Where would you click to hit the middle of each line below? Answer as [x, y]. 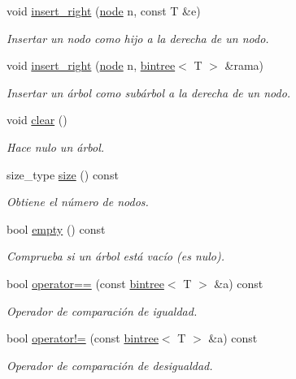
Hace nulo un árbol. [56, 146]
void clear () [37, 120]
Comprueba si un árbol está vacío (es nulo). [116, 256]
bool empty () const [56, 228]
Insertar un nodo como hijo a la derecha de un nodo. [138, 38]
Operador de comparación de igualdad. [102, 310]
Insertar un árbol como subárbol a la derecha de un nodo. [149, 92]
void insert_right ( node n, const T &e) [104, 11]
